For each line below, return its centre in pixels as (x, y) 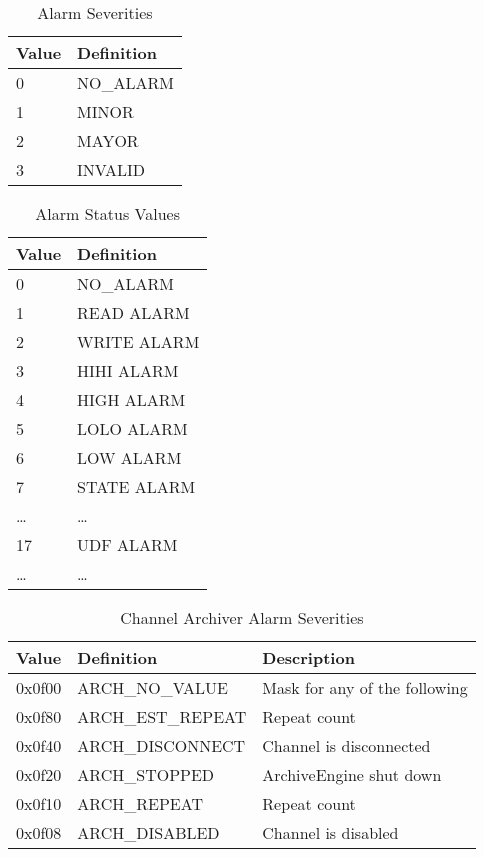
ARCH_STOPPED (146, 774)
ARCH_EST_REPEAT (162, 716)
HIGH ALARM (131, 399)
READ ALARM (133, 312)
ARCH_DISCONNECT (161, 745)
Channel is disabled (330, 832)
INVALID (111, 169)
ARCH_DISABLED (148, 832)
